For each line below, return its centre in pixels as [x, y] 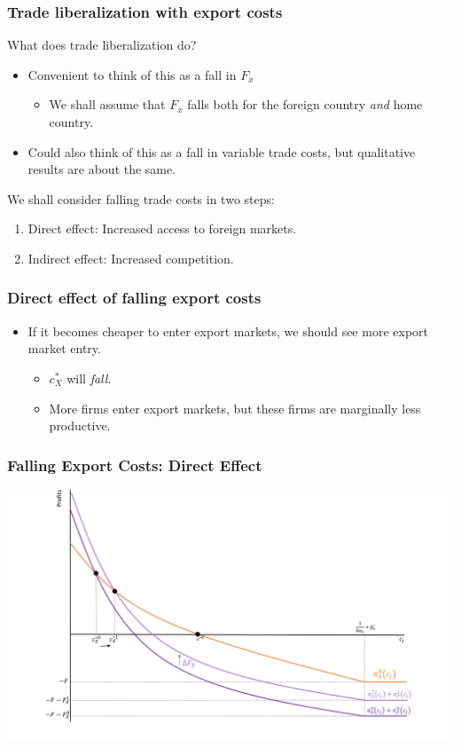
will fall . [89, 378]
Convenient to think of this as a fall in [132, 74]
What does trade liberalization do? [102, 45]
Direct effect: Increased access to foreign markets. [162, 228]
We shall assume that [107, 104]
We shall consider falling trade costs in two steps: [141, 198]
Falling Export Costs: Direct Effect [135, 465]
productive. [80, 425]
